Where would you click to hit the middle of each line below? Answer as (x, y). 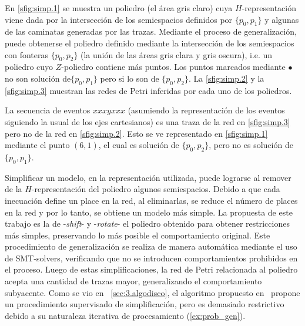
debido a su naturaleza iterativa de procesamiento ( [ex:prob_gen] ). (125, 315)
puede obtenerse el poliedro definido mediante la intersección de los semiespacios (150, 43)
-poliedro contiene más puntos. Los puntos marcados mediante (173, 67)
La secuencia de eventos (48, 110)
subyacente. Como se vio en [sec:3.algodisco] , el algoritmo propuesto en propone (152, 292)
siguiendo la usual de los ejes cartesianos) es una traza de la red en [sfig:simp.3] (148, 121)
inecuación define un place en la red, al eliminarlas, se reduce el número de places (151, 200)
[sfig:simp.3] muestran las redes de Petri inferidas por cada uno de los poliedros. (148, 90)
